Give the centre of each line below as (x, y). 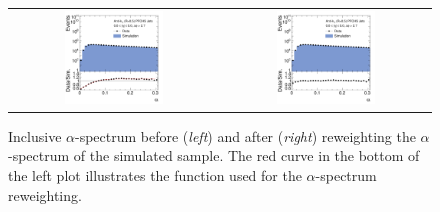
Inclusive (35, 135)
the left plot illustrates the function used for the (155, 175)
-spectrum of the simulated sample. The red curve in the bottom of (214, 155)
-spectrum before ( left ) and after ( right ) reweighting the (245, 135)
